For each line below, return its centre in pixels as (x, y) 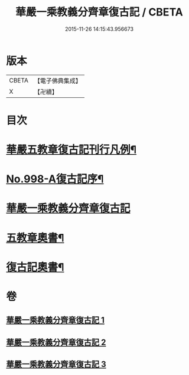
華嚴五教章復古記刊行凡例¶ (71, 150)
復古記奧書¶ (35, 267)
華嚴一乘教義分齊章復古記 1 (56, 320)
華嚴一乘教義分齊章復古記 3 (56, 365)
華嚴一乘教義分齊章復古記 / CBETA (99, 12)
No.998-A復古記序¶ (55, 179)
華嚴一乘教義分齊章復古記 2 (56, 342)
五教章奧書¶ (35, 238)
